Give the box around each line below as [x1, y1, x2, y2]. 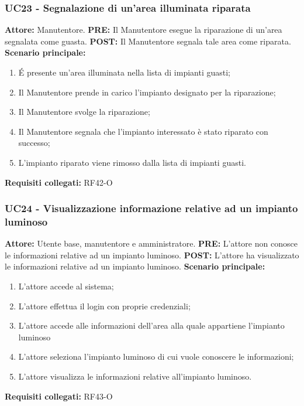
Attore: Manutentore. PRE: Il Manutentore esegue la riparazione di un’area [5, 23, 282, 36]
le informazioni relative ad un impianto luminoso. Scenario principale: [5, 260, 265, 272]
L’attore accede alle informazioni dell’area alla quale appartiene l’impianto [18, 319, 285, 332]
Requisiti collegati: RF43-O [5, 390, 113, 402]
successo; [18, 137, 50, 149]
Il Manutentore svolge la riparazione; [18, 105, 150, 118]
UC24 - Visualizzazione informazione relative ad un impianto [5, 201, 298, 216]
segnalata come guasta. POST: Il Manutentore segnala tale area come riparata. [5, 35, 291, 47]
